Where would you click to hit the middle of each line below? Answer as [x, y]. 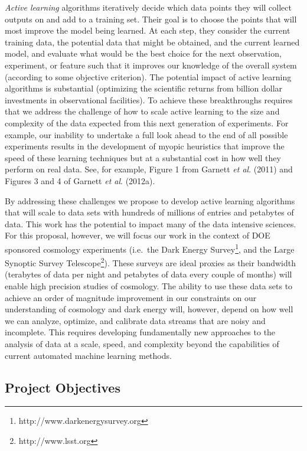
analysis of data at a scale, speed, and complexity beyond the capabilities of [142, 343]
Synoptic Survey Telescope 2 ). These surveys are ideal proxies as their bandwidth [151, 262]
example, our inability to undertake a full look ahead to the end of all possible [146, 134]
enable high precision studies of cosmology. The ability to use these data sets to [149, 285]
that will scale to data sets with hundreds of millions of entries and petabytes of [149, 212]
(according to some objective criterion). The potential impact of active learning [148, 76]
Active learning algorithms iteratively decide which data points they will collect [148, 7]
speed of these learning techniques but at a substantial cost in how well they [143, 157]
